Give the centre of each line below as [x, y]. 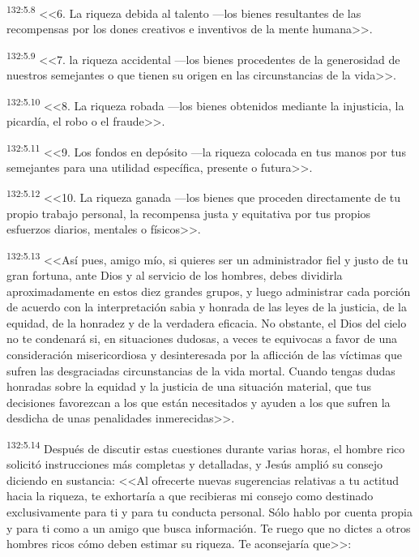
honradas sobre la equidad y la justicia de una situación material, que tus [189, 386]
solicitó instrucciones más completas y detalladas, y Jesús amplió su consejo [195, 464]
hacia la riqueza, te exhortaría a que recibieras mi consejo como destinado [190, 496]
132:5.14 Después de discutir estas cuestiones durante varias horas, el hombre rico [206, 447]
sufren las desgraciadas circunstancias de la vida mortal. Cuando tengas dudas [201, 370]
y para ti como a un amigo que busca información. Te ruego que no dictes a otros [209, 527]
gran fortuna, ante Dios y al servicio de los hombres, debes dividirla [175, 275]
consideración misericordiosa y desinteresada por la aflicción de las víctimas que [204, 355]
